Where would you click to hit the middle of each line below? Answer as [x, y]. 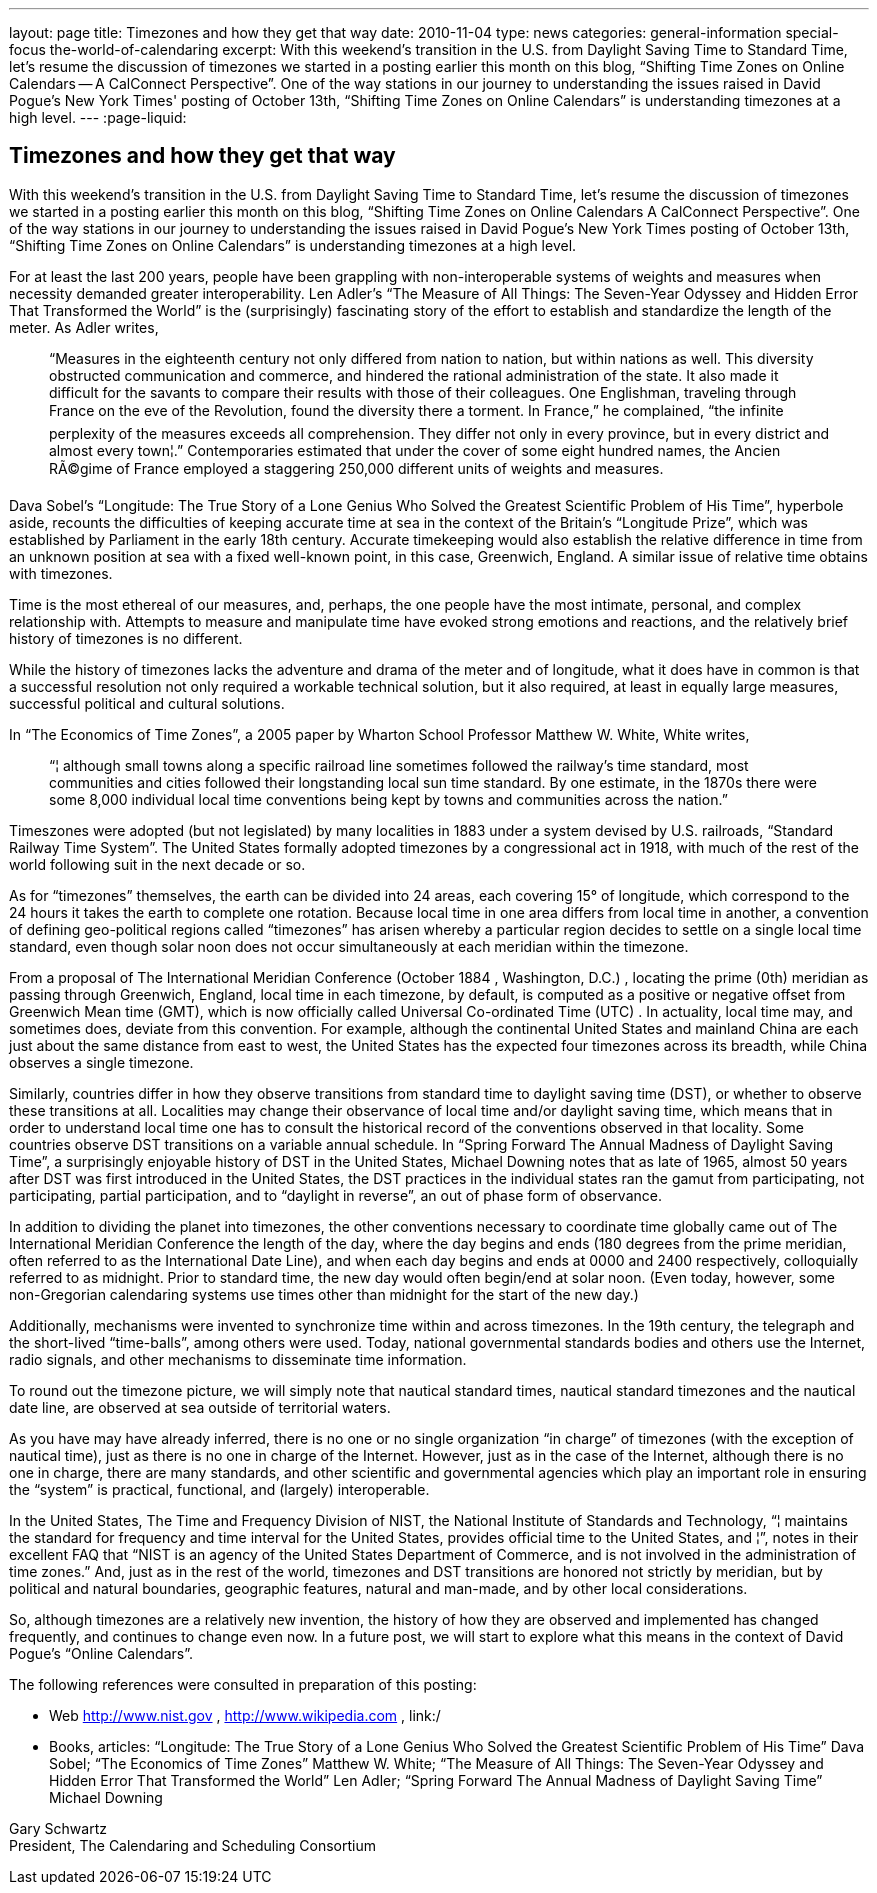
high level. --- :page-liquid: [98, 117]
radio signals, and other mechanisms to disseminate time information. [238, 1359]
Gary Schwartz [58, 1828]
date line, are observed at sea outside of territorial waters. [200, 1407]
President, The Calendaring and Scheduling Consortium [193, 1845]
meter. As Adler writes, [84, 327]
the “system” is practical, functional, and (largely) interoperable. [219, 1489]
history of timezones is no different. [126, 638]
